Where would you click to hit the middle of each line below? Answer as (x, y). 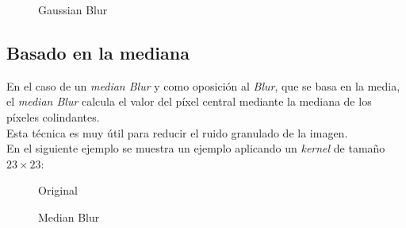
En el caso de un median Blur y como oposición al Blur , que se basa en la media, (203, 85)
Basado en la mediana (98, 52)
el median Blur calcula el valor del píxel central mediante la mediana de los (189, 101)
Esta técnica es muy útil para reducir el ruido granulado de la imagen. (177, 132)
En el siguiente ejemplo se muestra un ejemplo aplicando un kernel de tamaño (196, 148)
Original (58, 190)
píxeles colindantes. (53, 116)
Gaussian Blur (73, 10)
